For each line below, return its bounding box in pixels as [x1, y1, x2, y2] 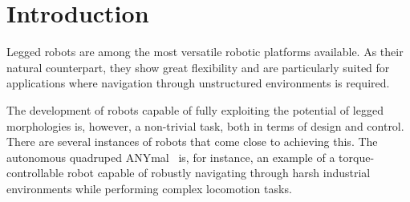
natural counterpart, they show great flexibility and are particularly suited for [6, 59, 390, 75]
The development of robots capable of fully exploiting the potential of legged [6, 101, 384, 118]
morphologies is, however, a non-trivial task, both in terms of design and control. [6, 117, 404, 134]
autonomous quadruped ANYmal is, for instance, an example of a [6, 148, 335, 165]
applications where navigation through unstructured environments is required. [6, 75, 390, 91]
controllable [6, 164, 64, 181]
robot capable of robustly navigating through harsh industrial [67, 164, 371, 181]
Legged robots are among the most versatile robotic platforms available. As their [6, 43, 404, 60]
